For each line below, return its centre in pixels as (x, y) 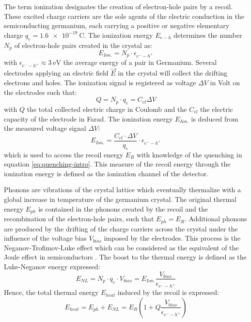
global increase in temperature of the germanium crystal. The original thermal (120, 199)
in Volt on (225, 83)
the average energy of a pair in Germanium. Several (140, 62)
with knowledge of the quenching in (189, 154)
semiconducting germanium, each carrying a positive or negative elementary (117, 25)
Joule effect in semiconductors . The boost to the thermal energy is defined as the (125, 257)
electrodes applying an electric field (56, 73)
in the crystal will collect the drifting (173, 73)
